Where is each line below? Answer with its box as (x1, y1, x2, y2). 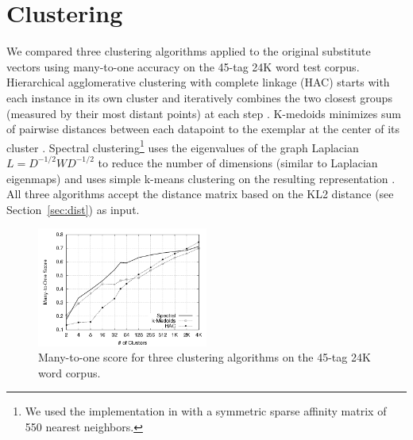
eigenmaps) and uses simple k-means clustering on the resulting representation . (6, 170, 396, 186)
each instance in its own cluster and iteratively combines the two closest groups (6, 89, 392, 105)
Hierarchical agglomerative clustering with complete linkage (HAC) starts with (6, 74, 390, 90)
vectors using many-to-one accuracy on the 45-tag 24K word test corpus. (6, 58, 360, 75)
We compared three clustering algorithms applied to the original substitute (6, 43, 371, 59)
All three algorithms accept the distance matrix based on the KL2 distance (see (6, 186, 394, 202)
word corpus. (38, 364, 101, 381)
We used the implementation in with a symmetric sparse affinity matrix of (25, 403, 387, 419)
